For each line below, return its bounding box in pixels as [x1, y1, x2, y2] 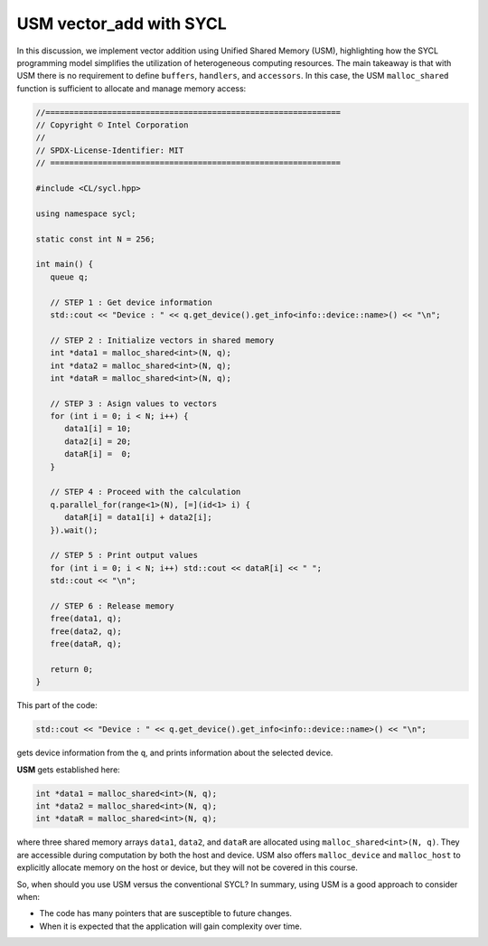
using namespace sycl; [35, 208, 136, 219]
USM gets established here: [16, 764, 121, 775]
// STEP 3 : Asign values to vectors [50, 398, 217, 409]
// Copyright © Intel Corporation [35, 120, 189, 130]
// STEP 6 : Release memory [50, 601, 175, 610]
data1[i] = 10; [64, 423, 132, 434]
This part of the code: [16, 700, 99, 711]
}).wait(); [50, 525, 99, 535]
